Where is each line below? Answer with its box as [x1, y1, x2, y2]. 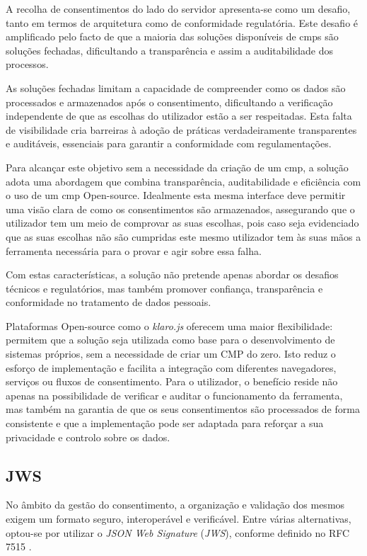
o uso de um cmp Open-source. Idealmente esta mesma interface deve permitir [6, 188, 346, 203]
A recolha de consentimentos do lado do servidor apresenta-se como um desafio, [6, 1, 351, 16]
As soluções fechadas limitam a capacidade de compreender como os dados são [6, 80, 346, 95]
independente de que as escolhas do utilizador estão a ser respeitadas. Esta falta [6, 108, 352, 123]
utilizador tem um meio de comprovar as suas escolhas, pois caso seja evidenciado [6, 215, 359, 230]
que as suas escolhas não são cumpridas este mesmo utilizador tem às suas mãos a [6, 229, 361, 244]
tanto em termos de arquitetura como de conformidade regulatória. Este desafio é [6, 15, 359, 30]
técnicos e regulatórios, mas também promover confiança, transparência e [6, 280, 323, 295]
